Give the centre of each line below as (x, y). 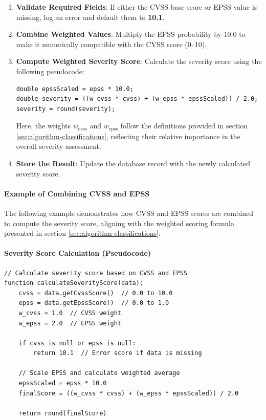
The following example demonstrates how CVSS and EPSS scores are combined (129, 213)
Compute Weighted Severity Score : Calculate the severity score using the (139, 61)
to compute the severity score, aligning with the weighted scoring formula (119, 223)
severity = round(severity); (66, 109)
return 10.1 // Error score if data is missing (118, 353)
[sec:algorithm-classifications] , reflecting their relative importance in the (128, 136)
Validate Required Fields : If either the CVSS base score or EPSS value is (137, 7)
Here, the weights (43, 126)
